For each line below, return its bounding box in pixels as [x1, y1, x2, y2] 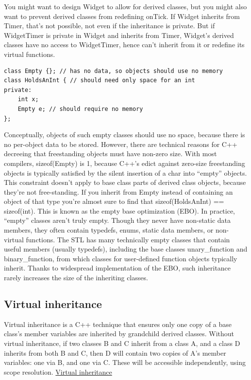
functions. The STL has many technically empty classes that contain [26, 234, 230, 244]
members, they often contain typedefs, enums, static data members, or [4, 225, 214, 235]
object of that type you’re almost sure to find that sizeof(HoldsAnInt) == [4, 196, 224, 206]
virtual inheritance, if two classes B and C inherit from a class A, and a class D [4, 338, 240, 348]
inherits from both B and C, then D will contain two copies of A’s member [4, 347, 226, 358]
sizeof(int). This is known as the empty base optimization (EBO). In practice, [4, 205, 235, 216]
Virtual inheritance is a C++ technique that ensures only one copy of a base [4, 319, 232, 329]
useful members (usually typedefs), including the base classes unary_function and [4, 244, 248, 254]
